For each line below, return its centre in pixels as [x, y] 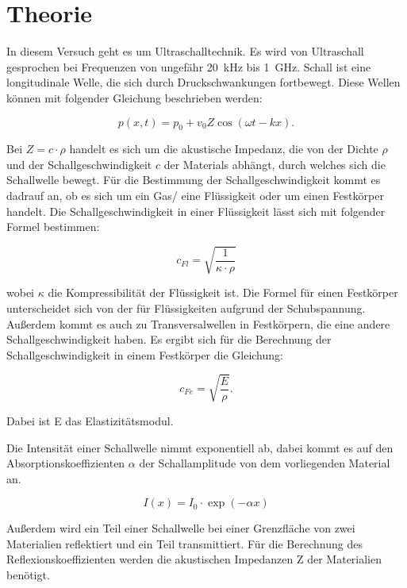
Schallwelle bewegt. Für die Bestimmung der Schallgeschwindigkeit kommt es [194, 180]
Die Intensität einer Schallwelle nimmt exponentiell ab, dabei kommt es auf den [200, 447]
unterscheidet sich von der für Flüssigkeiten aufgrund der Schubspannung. [186, 308]
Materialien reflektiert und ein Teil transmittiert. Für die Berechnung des [184, 543]
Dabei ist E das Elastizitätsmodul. [90, 420]
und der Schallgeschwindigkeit [79, 164]
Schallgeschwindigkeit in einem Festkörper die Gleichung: [145, 354]
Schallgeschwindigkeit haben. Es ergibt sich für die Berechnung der [169, 339]
